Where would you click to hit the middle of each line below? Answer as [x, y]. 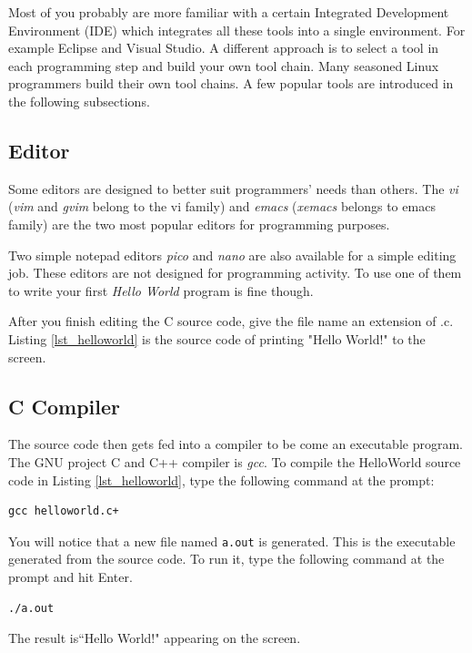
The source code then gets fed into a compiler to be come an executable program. [236, 444]
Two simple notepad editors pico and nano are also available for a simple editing [232, 255]
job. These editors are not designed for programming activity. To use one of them [235, 273]
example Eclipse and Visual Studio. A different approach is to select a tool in [224, 48]
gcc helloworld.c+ [64, 511]
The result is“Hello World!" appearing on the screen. [155, 638]
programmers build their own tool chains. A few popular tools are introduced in [231, 83]
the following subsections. [79, 101]
